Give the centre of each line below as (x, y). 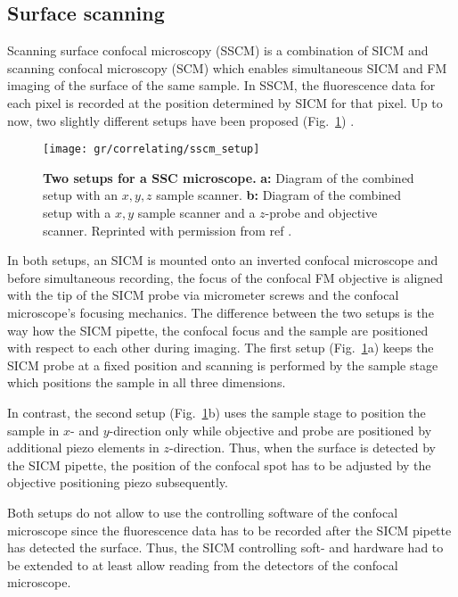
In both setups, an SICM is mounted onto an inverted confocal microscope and (223, 260)
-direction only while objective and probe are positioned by (270, 430)
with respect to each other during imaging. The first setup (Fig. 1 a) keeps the (221, 348)
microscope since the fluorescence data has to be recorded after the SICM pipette (229, 530)
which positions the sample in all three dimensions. (147, 382)
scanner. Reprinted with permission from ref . (168, 230)
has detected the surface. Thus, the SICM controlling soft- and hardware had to (225, 547)
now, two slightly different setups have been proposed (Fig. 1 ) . (181, 120)
